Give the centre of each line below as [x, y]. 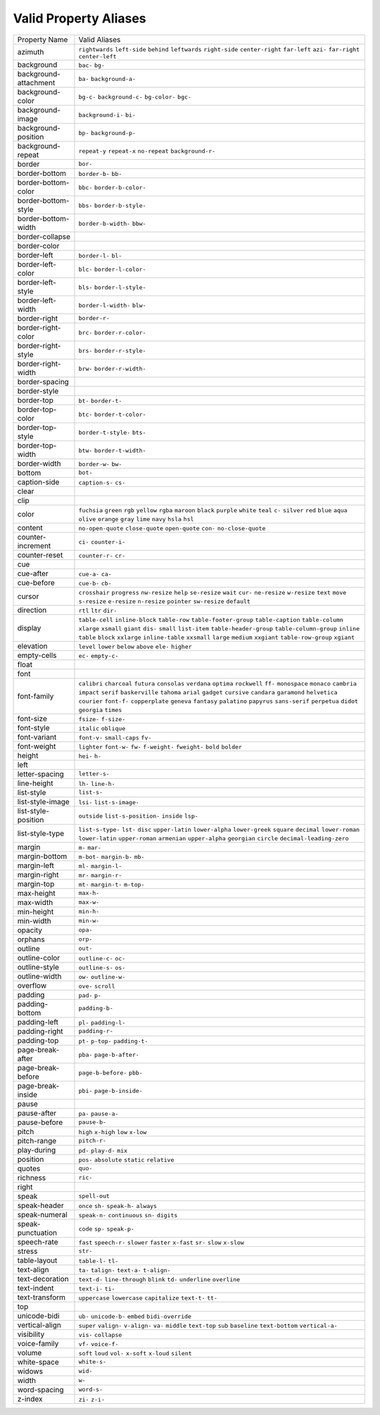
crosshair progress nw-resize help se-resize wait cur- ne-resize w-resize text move [213, 592]
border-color [38, 246]
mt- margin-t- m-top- [112, 884]
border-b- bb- [100, 173]
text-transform [42, 1297]
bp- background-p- [107, 133]
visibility [31, 1334]
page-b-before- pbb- [111, 1073]
